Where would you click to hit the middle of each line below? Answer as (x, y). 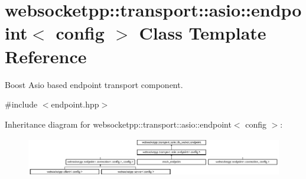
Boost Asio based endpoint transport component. (94, 84)
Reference (46, 56)
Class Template (203, 33)
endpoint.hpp (75, 104)
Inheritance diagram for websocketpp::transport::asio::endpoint (118, 124)
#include (21, 104)
